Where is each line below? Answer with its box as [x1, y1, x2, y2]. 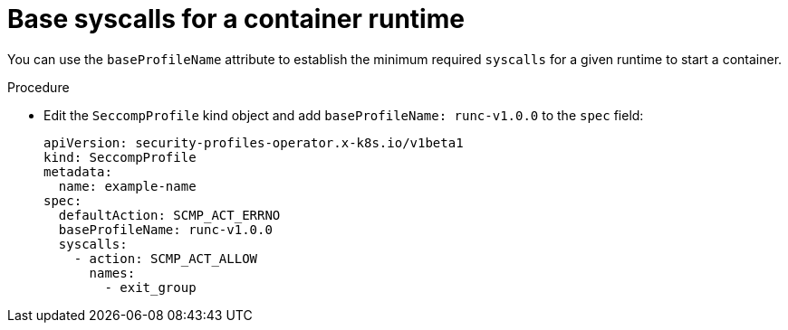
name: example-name [58, 178, 197, 193]
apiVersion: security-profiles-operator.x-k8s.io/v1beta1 [43, 135, 464, 150]
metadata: [43, 164, 112, 179]
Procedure [7, 79, 70, 95]
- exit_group [104, 279, 197, 295]
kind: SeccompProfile [43, 149, 197, 165]
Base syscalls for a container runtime [7, 4, 465, 34]
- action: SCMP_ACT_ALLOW [73, 250, 258, 266]
